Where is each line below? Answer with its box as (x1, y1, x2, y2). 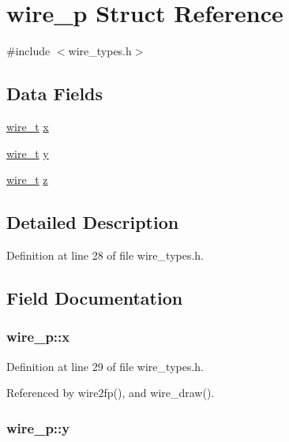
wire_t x (6, 118, 49, 134)
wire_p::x (6, 327, 70, 346)
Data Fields (6, 81, 103, 106)
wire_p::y (6, 418, 70, 437)
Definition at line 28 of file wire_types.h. (6, 246, 204, 263)
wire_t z (6, 171, 48, 188)
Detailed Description (6, 210, 179, 234)
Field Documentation (6, 285, 183, 309)
